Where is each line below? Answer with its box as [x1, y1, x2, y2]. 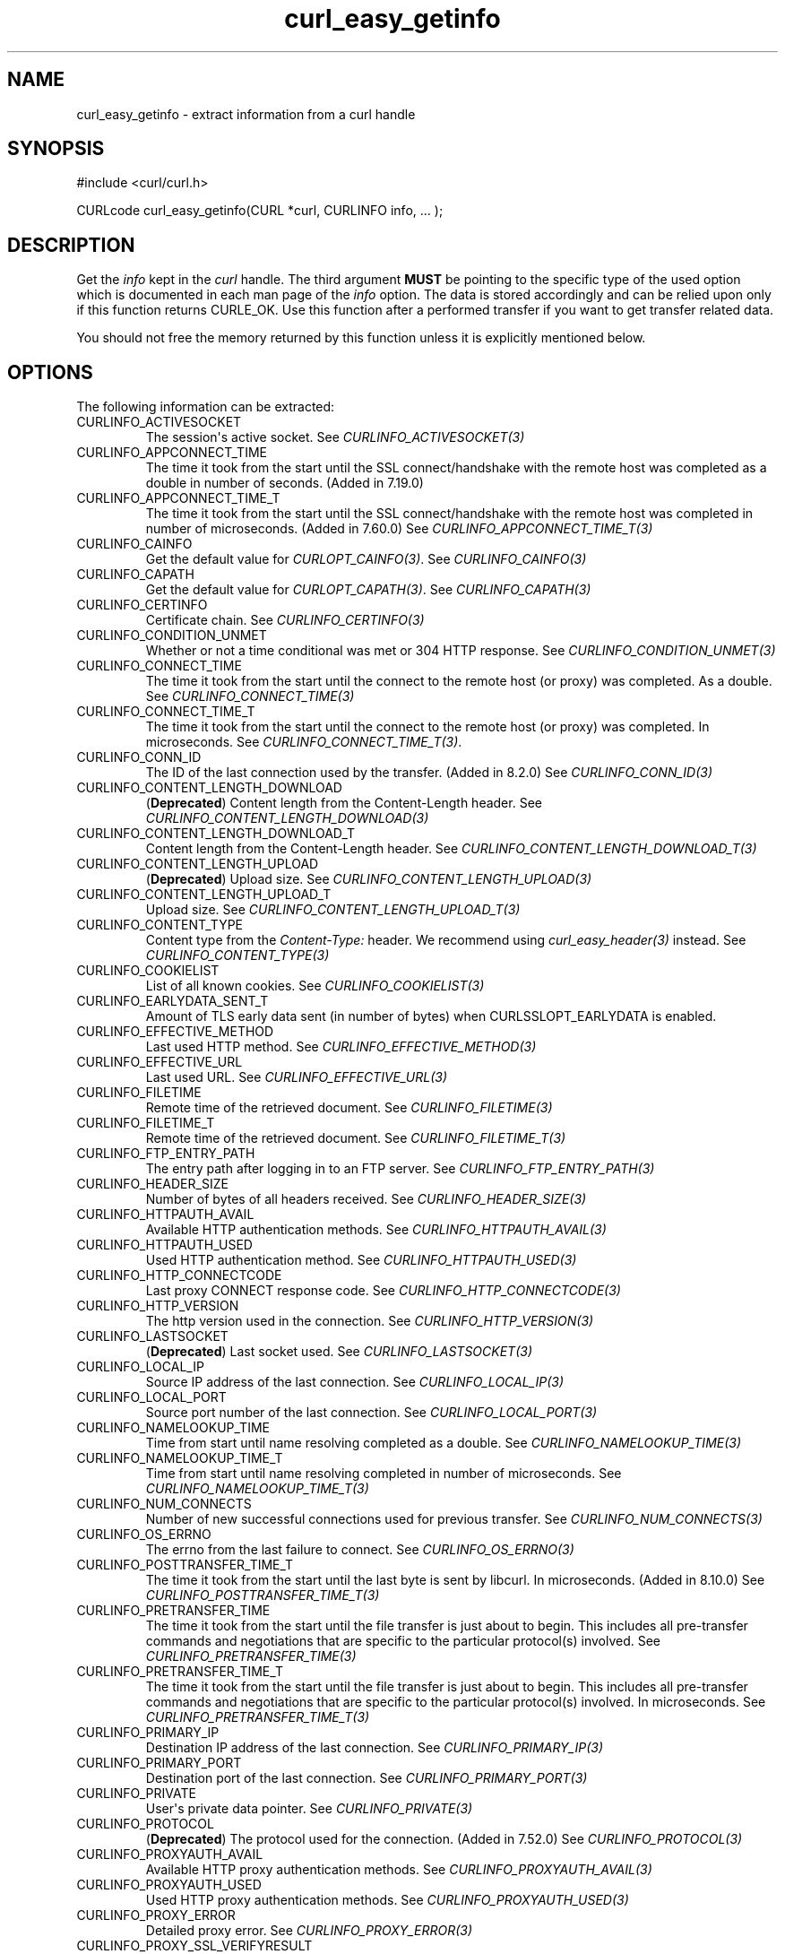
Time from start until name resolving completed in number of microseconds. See [145, 1465, 622, 1482]
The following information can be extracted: [76, 399, 335, 415]
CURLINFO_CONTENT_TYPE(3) [145, 947, 330, 964]
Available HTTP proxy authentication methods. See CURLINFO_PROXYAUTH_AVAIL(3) [145, 1862, 652, 1878]
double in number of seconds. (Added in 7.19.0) [145, 475, 424, 491]
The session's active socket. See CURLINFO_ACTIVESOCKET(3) [145, 429, 525, 445]
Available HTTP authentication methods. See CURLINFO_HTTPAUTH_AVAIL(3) [145, 1222, 607, 1238]
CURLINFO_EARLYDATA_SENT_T [76, 993, 269, 1009]
